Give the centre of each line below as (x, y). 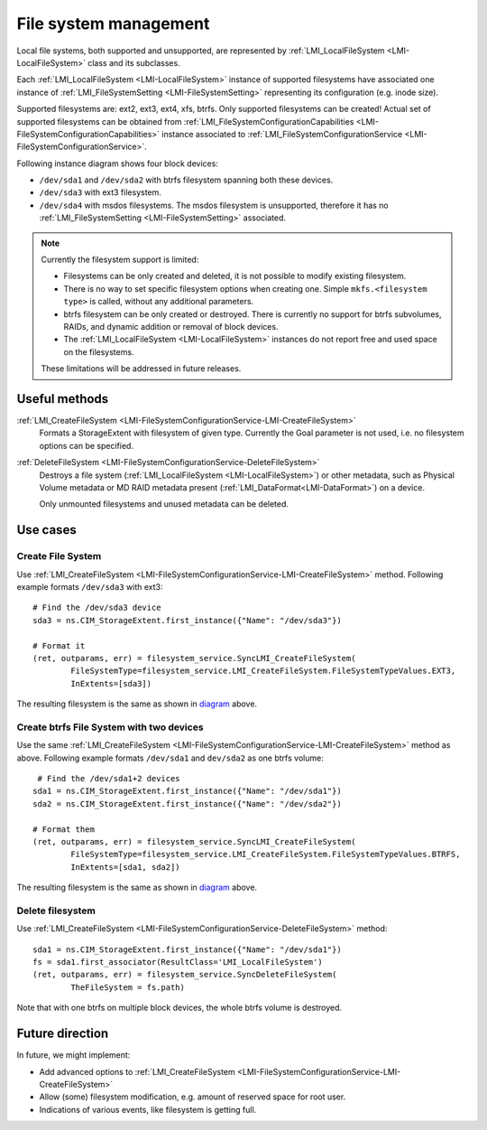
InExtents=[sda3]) (111, 683)
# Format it (59, 645)
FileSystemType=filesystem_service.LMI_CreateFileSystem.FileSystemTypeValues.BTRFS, (266, 855)
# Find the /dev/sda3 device (97, 608)
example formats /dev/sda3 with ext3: (90, 586)
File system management (113, 23)
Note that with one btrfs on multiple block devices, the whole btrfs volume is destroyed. (179, 1008)
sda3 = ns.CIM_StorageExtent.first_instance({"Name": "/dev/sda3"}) (187, 620)
